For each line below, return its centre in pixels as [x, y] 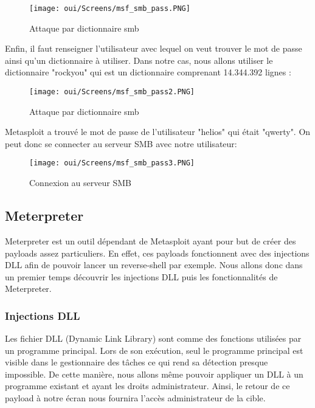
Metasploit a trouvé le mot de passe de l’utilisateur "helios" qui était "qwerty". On [158, 132]
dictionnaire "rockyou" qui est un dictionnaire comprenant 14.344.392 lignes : [148, 72]
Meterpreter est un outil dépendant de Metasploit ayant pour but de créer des [151, 240]
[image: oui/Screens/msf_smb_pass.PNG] [110, 9]
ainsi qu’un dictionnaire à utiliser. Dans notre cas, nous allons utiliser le [139, 60]
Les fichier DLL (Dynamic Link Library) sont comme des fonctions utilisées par [153, 338]
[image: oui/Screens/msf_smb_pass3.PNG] [112, 163]
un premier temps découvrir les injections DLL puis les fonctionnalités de [141, 276]
